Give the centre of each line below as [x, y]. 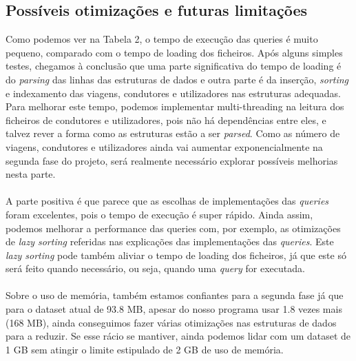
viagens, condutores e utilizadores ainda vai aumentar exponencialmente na [164, 146]
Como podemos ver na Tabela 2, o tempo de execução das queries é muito [162, 39]
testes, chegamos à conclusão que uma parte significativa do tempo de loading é [174, 66]
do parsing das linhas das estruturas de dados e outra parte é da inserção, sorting [177, 79]
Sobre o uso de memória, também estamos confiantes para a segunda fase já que [175, 295]
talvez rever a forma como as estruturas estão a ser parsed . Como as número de [173, 133]
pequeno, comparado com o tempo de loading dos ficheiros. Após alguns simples [174, 52]
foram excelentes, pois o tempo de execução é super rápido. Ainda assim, [159, 214]
